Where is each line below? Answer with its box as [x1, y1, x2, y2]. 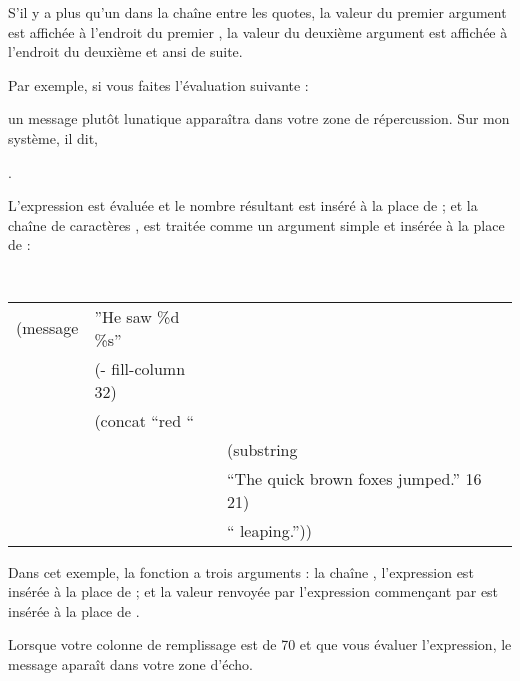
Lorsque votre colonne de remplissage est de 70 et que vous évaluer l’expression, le [8, 634, 512, 655]
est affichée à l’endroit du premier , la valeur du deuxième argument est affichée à [8, 21, 508, 42]
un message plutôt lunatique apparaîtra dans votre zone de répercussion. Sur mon [8, 108, 510, 129]
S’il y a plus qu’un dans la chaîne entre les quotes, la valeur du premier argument [8, 2, 507, 22]
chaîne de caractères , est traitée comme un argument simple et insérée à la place [8, 214, 505, 235]
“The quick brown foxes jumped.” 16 [227, 466, 482, 490]
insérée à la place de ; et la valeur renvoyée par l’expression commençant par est [8, 581, 499, 602]
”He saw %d [94, 304, 180, 328]
